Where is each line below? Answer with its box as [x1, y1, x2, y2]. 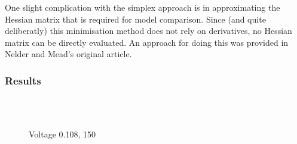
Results [5, 73, 41, 87]
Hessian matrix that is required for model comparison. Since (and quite [5, 12, 266, 25]
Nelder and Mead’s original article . [5, 48, 132, 60]
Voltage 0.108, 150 [29, 128, 96, 140]
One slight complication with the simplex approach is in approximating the [5, 1, 280, 13]
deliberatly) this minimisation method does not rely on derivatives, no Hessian [5, 24, 292, 37]
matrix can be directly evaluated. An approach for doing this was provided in [5, 36, 289, 48]
